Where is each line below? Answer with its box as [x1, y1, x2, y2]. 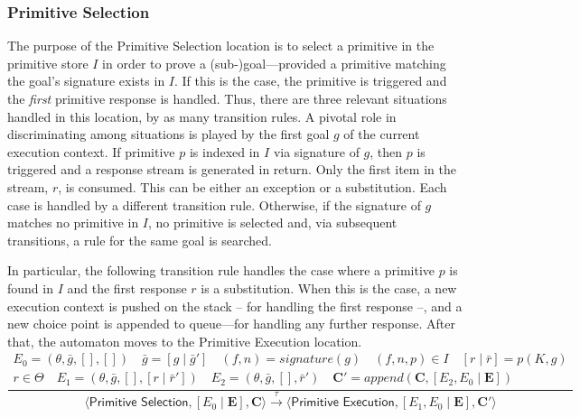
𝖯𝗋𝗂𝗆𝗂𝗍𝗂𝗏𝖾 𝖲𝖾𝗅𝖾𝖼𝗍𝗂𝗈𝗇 [89, 396, 189, 410]
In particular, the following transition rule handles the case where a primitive [7, 261, 435, 280]
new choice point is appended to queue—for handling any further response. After [7, 314, 455, 333]
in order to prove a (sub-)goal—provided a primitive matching [102, 53, 446, 72]
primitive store [7, 53, 89, 72]
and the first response [67, 278, 187, 297]
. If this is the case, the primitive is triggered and [174, 71, 447, 90]
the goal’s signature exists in [7, 71, 165, 90]
